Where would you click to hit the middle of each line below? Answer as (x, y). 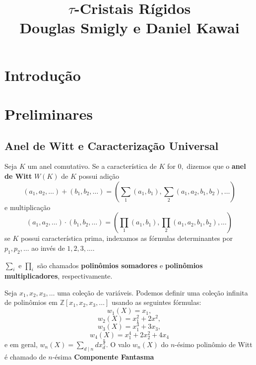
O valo (120, 344)
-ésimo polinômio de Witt (214, 344)
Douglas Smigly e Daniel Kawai (129, 28)
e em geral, (21, 344)
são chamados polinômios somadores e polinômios (120, 265)
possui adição (99, 176)
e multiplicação (28, 207)
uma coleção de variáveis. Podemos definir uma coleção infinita (153, 292)
